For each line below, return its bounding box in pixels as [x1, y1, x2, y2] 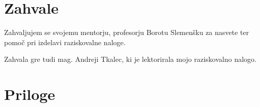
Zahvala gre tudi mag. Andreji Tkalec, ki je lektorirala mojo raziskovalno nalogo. [4, 54, 256, 64]
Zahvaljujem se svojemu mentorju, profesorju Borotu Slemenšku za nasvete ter [4, 27, 249, 38]
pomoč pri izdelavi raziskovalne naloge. [4, 37, 126, 47]
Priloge [4, 84, 56, 104]
